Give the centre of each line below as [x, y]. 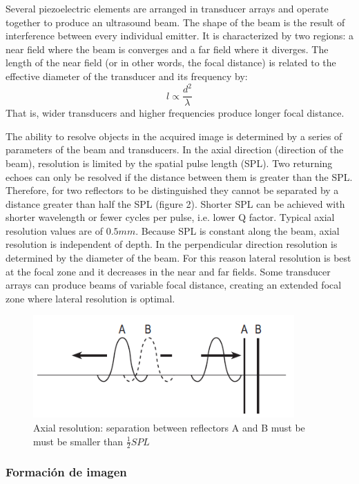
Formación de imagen [66, 472]
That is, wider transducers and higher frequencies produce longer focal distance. [175, 113]
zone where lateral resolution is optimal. [90, 298]
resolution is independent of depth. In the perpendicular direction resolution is [172, 244]
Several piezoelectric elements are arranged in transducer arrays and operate [167, 8]
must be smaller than [78, 441]
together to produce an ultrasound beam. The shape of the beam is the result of [175, 22]
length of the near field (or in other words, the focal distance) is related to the [171, 62]
